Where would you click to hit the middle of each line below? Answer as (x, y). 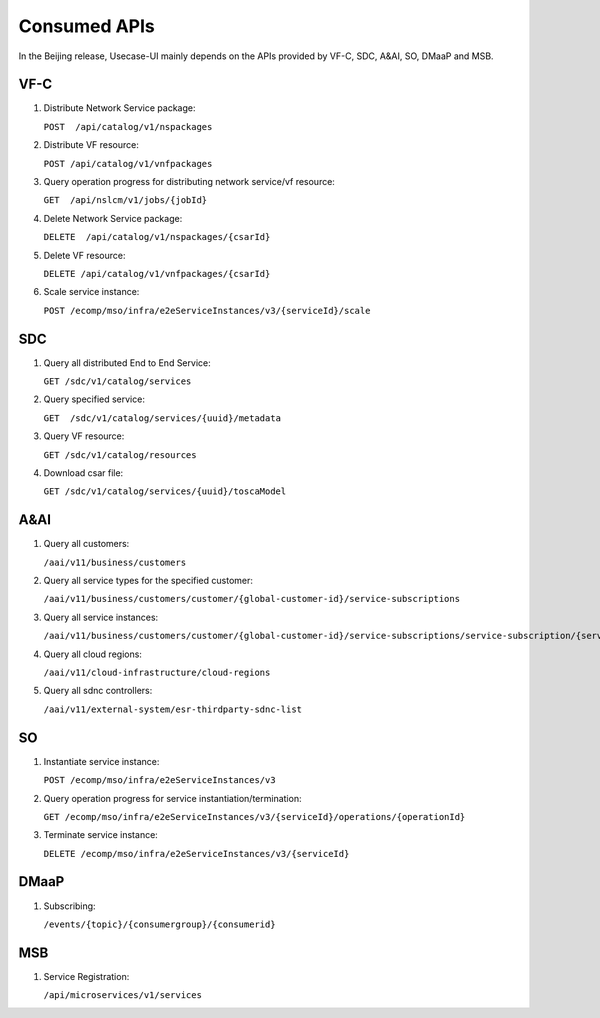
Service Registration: (86, 976)
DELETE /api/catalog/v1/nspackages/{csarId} (157, 237)
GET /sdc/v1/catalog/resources (120, 454)
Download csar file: (83, 473)
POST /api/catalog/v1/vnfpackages (128, 163)
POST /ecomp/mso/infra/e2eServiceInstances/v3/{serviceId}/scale (207, 310)
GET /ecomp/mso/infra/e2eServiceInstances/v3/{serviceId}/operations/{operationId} (254, 816)
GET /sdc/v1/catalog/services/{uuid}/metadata (162, 418)
